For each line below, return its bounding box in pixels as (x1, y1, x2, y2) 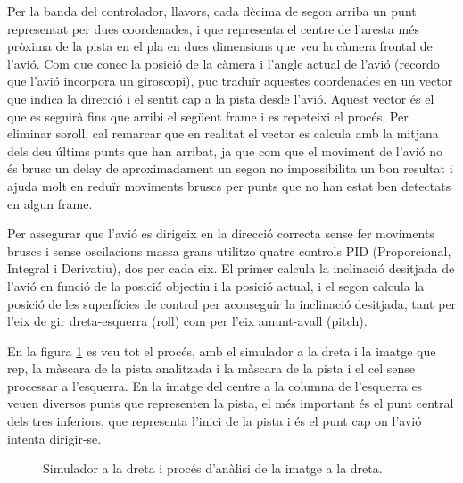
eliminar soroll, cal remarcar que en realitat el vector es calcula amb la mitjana (7, 124, 439, 143)
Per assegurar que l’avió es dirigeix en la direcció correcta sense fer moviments (7, 224, 434, 243)
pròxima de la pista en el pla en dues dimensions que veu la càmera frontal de (7, 37, 433, 55)
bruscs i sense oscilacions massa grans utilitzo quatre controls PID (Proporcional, (7, 241, 451, 260)
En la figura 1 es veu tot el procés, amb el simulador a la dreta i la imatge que (7, 341, 436, 360)
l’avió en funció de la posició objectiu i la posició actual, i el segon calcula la (7, 276, 425, 295)
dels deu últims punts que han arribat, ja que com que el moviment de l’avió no (7, 141, 442, 160)
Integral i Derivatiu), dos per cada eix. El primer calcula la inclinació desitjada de (7, 259, 455, 278)
